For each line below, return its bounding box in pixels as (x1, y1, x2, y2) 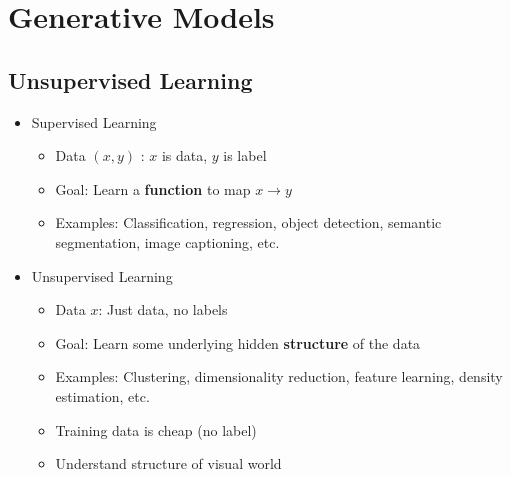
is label (223, 145, 267, 166)
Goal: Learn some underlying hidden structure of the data (55, 332, 421, 353)
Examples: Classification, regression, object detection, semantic (55, 212, 442, 233)
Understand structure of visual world (55, 453, 282, 474)
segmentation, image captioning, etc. (55, 231, 280, 252)
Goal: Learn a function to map (55, 178, 251, 199)
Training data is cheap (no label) (55, 419, 257, 440)
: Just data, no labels (98, 299, 228, 320)
